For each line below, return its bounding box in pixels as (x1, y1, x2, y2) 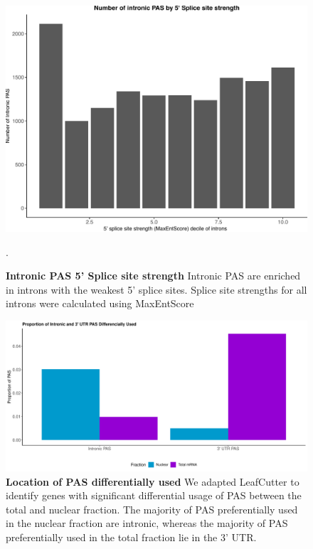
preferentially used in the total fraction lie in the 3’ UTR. (6, 529, 257, 544)
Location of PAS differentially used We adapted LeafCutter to (6, 474, 299, 489)
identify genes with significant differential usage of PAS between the (6, 488, 302, 503)
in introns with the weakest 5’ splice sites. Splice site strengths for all (6, 282, 307, 297)
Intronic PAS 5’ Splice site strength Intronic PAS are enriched (6, 268, 301, 283)
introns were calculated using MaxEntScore (6, 296, 194, 311)
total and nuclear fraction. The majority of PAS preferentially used (6, 501, 298, 516)
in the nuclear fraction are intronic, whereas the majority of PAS (6, 516, 288, 531)
